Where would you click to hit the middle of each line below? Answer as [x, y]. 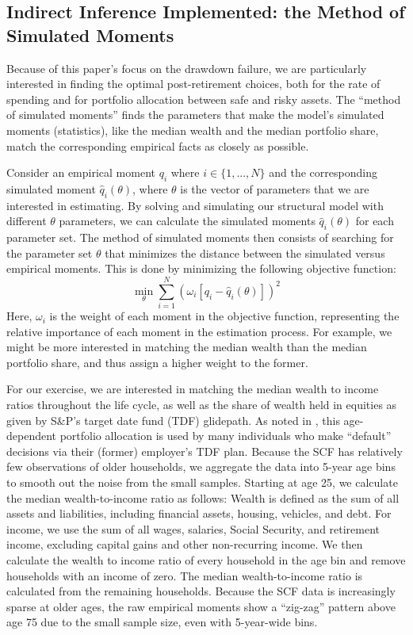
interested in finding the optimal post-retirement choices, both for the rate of [193, 84]
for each [375, 221]
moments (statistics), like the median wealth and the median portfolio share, [193, 130]
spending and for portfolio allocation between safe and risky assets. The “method [204, 99]
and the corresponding [323, 172]
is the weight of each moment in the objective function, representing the [224, 316]
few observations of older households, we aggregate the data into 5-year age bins [201, 467]
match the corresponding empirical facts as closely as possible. [158, 145]
